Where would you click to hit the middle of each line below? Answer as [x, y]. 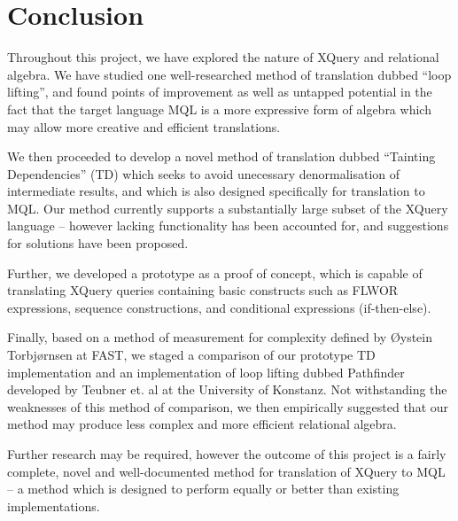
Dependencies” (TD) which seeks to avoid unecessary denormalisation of [204, 173]
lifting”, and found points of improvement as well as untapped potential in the [220, 92]
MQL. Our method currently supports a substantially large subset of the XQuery [228, 208]
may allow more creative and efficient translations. [144, 126]
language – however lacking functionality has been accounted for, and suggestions [228, 226]
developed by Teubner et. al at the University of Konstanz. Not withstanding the [227, 389]
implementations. [54, 505]
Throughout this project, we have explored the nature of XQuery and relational [223, 57]
